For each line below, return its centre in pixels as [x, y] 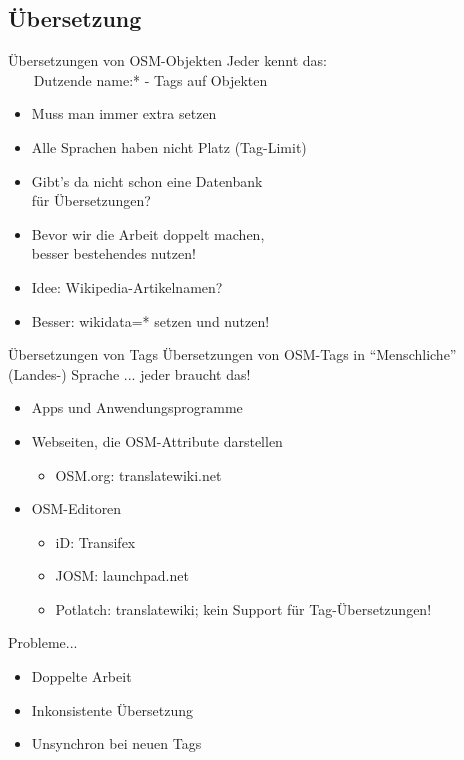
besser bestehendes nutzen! [113, 253]
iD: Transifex [95, 541]
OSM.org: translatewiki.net [138, 474]
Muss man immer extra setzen [124, 113]
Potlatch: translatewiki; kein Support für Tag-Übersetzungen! [243, 608]
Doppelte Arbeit [81, 676]
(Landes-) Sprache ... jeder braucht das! [129, 373]
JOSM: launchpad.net [122, 575]
